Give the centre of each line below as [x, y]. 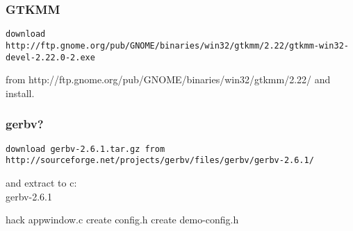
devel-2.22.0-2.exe [50, 57]
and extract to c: [41, 182]
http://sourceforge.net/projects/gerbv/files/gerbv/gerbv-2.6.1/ [160, 161]
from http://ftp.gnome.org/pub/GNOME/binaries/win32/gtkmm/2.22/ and [168, 79]
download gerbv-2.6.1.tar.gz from [85, 149]
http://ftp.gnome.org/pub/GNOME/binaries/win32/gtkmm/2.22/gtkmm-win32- [177, 45]
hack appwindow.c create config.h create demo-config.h [122, 220]
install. [20, 93]
